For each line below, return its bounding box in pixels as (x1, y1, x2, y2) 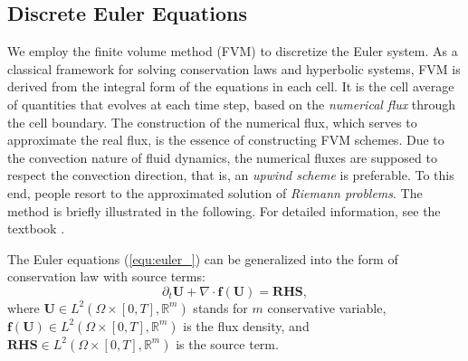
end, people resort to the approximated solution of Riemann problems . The (7, 183, 423, 202)
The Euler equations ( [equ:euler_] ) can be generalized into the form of (7, 249, 398, 268)
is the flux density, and (183, 316, 310, 335)
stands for (193, 298, 248, 317)
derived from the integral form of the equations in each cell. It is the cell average (7, 77, 454, 96)
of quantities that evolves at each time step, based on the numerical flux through (7, 94, 456, 113)
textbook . (7, 219, 65, 238)
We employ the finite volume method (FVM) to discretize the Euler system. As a (7, 42, 458, 61)
